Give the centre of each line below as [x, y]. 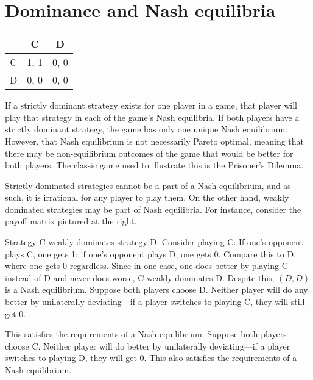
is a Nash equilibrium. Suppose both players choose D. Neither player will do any [156, 289]
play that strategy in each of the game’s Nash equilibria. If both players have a [152, 117]
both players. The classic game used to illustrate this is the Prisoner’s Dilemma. [154, 165]
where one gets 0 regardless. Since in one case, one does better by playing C [146, 266]
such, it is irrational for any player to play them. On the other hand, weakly [147, 197]
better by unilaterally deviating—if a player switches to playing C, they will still [155, 302]
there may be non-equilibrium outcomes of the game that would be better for [149, 153]
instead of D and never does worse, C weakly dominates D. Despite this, [140, 277]
